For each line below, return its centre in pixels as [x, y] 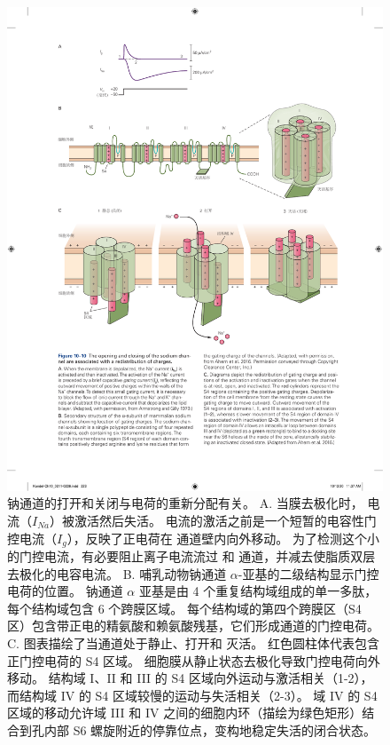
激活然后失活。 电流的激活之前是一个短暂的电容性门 [226, 520]
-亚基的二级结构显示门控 [308, 573]
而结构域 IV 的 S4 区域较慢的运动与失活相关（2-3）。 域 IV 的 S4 [192, 695]
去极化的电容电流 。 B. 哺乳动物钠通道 [117, 573]
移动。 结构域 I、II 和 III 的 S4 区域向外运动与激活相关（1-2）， [190, 678]
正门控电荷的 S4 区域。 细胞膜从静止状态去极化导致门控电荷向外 [194, 660]
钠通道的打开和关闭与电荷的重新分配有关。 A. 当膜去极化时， [185, 503]
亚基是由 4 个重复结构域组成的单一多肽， [258, 591]
